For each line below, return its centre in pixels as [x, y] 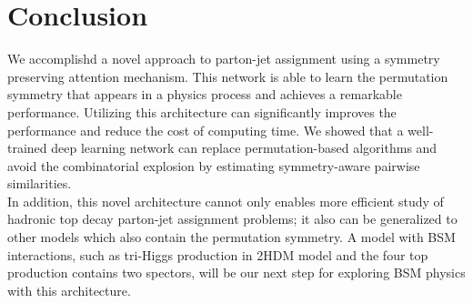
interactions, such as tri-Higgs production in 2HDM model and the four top [218, 254]
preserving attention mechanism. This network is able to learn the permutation [228, 76]
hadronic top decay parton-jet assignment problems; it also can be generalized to [232, 219]
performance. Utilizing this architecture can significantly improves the [202, 111]
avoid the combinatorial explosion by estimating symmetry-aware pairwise [214, 165]
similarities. [40, 183]
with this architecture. [69, 290]
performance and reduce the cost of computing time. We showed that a [206, 130]
